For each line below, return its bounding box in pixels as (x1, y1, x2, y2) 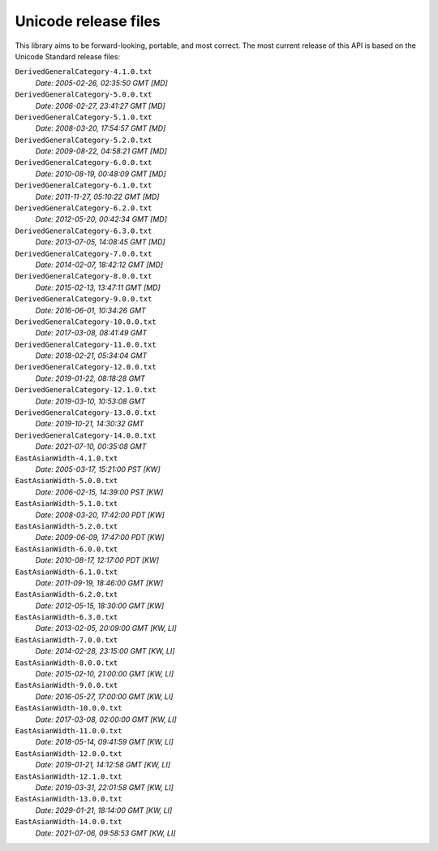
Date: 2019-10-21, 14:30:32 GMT (35, 419, 144, 429)
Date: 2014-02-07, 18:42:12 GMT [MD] (35, 260, 164, 270)
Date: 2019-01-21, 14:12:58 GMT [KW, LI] (35, 760, 170, 770)
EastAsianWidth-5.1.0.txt (15, 499, 118, 508)
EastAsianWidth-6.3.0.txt (15, 613, 118, 622)
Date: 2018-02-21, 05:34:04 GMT (35, 351, 148, 361)
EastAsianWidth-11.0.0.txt (15, 726, 122, 735)
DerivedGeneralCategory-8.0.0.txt (15, 272, 152, 281)
